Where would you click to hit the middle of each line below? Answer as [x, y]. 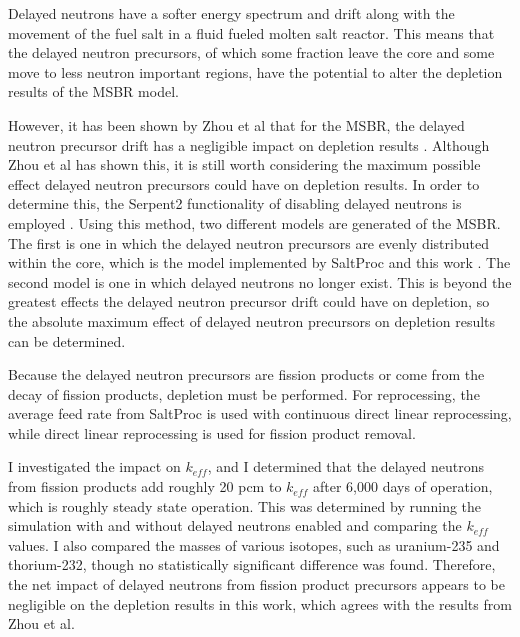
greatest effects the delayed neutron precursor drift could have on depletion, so [249, 301]
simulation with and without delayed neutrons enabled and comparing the [235, 525]
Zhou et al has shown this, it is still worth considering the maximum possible [244, 164]
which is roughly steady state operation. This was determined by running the [245, 505]
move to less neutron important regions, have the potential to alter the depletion [255, 71]
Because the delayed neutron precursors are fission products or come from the [246, 374]
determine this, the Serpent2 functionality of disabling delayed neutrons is [235, 203]
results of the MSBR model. [93, 91]
